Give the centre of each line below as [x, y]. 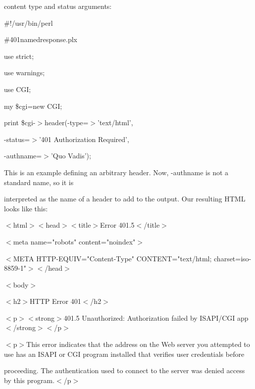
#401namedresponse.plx [41, 39]
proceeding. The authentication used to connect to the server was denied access [125, 370]
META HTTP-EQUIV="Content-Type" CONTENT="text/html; [112, 258]
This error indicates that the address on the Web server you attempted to [138, 344]
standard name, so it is [39, 182]
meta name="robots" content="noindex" [74, 241]
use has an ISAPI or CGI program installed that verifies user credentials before [124, 354]
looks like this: [26, 208]
